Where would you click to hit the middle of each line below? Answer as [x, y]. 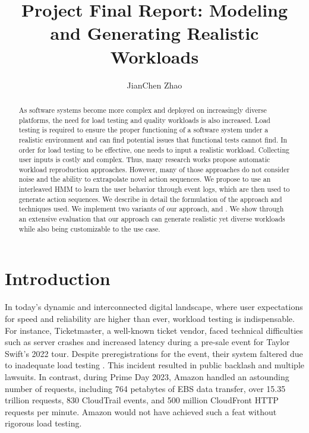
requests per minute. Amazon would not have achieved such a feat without [141, 411]
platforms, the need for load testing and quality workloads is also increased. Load [144, 120]
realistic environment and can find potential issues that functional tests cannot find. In [153, 139]
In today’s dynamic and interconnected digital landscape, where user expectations [154, 307]
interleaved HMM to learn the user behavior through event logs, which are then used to [154, 189]
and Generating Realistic [154, 33]
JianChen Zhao [154, 85]
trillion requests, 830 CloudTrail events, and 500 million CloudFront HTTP [142, 400]
